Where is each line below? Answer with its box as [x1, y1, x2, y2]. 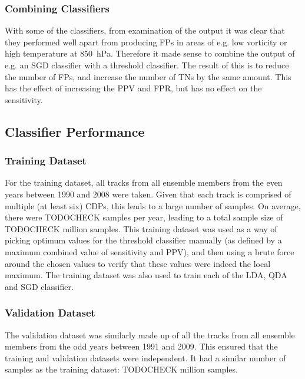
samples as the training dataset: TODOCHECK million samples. [5, 363, 238, 375]
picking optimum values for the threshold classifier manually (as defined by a [5, 234, 282, 246]
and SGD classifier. [5, 280, 74, 292]
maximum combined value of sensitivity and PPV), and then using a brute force [5, 245, 294, 258]
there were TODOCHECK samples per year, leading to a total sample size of [5, 211, 283, 223]
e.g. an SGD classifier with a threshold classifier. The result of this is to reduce [5, 59, 289, 71]
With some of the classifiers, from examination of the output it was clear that [5, 24, 285, 37]
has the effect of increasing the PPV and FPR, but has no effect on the [5, 82, 262, 94]
